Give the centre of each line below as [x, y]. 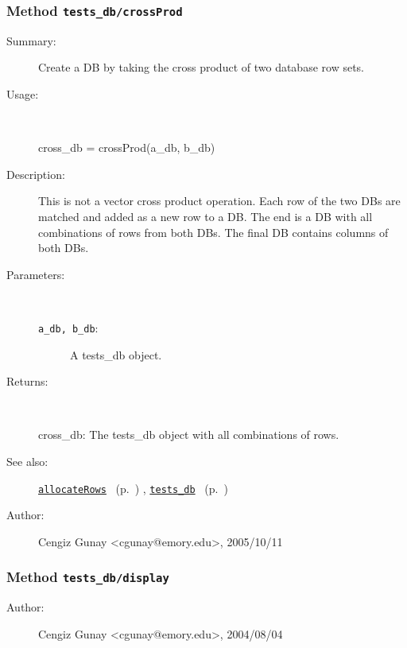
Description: [36, 174]
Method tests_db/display [88, 577]
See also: [27, 461]
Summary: [31, 40]
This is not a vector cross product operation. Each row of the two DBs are [219, 201]
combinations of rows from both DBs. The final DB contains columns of [213, 232]
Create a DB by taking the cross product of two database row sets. [201, 67]
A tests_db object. [116, 354]
